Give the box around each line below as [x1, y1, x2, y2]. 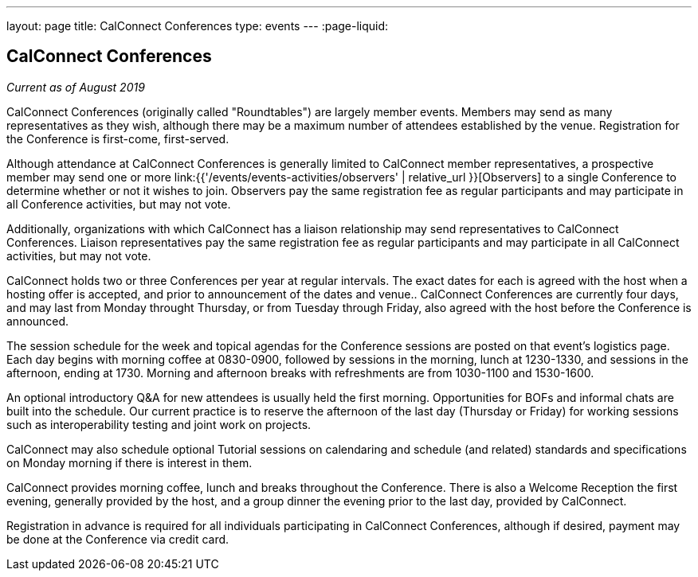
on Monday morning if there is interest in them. [6, 455, 253, 470]
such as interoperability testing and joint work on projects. [6, 417, 312, 431]
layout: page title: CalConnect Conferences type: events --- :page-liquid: [6, 19, 389, 33]
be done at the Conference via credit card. [6, 532, 229, 546]
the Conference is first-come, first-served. [6, 131, 229, 146]
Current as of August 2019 [6, 80, 145, 94]
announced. [6, 314, 69, 328]
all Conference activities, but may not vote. [6, 197, 231, 211]
